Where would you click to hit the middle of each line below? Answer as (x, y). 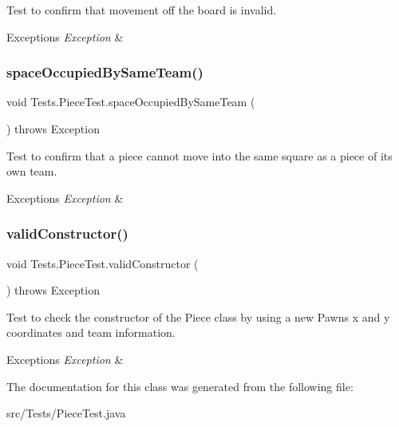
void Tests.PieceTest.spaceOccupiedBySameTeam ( (131, 102)
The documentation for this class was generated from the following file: (180, 386)
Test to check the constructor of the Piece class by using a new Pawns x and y (198, 316)
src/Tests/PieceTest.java (66, 413)
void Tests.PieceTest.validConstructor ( (103, 263)
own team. (32, 171)
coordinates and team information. (91, 332)
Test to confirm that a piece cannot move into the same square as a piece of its (199, 155)
